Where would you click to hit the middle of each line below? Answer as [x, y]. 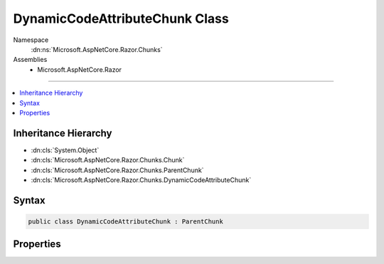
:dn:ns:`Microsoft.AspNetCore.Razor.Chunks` [97, 49]
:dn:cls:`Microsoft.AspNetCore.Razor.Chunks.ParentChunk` [117, 170]
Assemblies [30, 60]
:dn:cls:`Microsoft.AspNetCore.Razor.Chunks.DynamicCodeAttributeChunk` [141, 180]
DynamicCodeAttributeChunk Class [121, 19]
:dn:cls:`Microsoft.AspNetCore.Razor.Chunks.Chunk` [108, 160]
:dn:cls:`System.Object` [65, 150]
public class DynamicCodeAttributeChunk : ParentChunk [126, 221]
